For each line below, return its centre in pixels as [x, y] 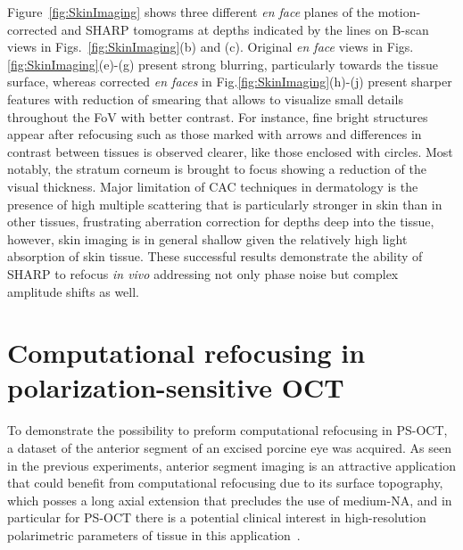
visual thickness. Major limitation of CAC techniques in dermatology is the [213, 186]
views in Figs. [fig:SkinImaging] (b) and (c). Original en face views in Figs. [211, 47]
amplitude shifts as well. [74, 291]
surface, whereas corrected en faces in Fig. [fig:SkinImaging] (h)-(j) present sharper [230, 82]
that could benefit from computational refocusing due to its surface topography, [225, 483]
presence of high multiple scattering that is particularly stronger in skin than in [225, 204]
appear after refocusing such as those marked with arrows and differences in [215, 134]
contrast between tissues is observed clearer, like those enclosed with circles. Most [230, 151]
